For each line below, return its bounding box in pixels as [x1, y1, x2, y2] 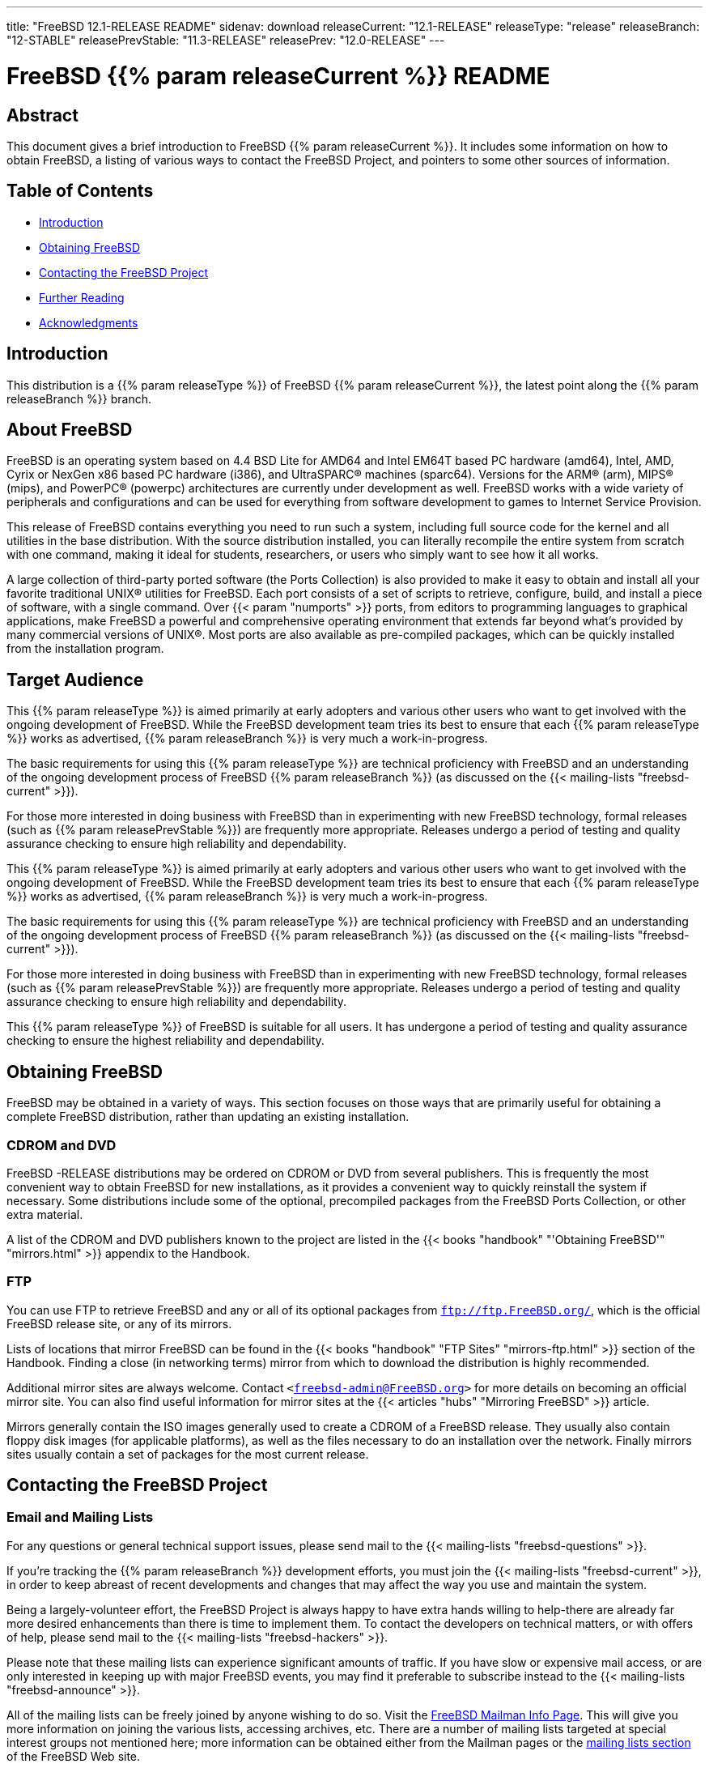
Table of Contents [6, 181, 154, 202]
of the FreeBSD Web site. [6, 1749, 141, 1763]
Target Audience [6, 669, 144, 690]
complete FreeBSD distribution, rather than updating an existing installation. [6, 1110, 410, 1124]
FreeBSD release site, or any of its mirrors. [6, 1316, 232, 1331]
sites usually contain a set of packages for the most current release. [6, 1446, 369, 1461]
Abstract [6, 104, 79, 126]
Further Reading [39, 290, 125, 305]
